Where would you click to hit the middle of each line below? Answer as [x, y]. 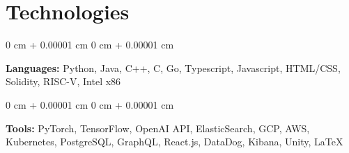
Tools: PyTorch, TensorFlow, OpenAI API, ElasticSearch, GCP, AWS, [158, 128]
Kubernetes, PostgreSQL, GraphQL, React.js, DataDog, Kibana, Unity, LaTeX [174, 142]
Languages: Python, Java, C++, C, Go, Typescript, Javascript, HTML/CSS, [173, 67]
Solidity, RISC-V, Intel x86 [63, 81]
